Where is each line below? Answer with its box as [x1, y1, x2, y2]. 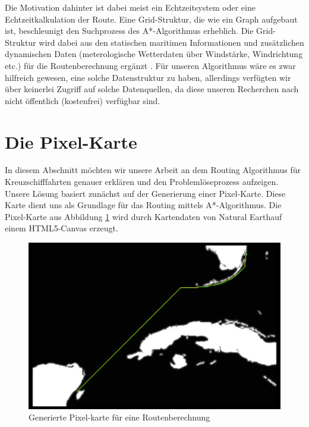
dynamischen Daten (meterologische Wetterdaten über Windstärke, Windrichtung [5, 48, 303, 60]
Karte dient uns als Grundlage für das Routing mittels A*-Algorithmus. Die [5, 199, 282, 211]
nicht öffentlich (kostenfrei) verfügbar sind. [5, 94, 160, 106]
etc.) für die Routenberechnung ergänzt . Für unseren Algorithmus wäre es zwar [5, 59, 296, 71]
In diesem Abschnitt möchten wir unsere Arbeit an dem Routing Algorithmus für [5, 164, 301, 176]
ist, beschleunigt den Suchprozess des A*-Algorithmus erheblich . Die [5, 24, 254, 37]
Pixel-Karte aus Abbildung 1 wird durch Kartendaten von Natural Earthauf [5, 210, 282, 222]
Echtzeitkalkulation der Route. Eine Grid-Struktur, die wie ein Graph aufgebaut [5, 12, 298, 25]
